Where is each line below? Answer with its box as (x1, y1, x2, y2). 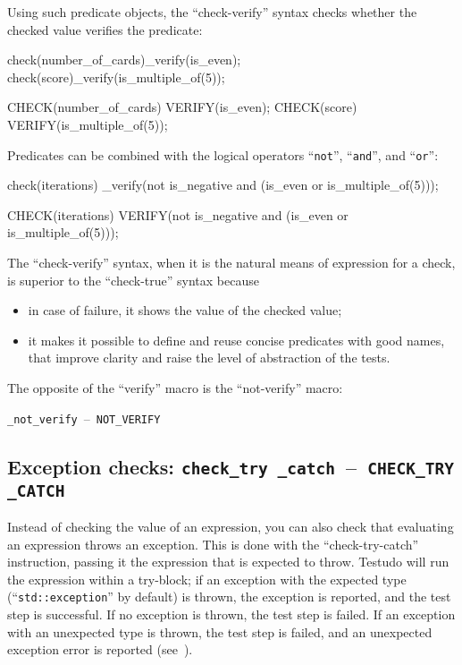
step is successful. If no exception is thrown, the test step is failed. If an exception (7, 605, 456, 623)
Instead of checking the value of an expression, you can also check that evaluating (7, 516, 454, 535)
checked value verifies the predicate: (7, 20, 203, 38)
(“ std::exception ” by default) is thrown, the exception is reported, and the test (7, 587, 451, 606)
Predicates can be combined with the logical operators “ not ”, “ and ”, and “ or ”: (7, 145, 439, 164)
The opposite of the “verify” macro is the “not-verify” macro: (7, 378, 343, 396)
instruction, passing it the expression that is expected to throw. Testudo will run (7, 552, 449, 571)
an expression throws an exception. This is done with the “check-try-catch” (7, 534, 419, 553)
